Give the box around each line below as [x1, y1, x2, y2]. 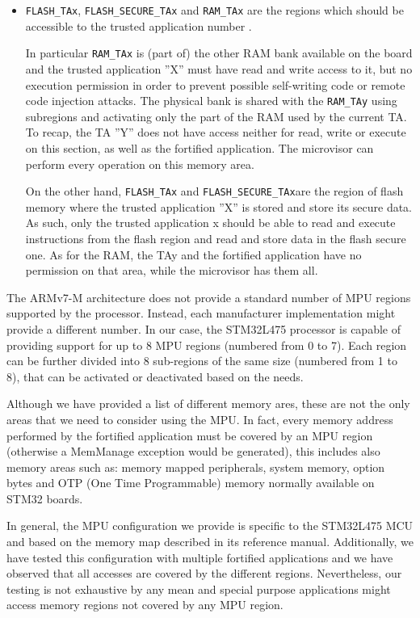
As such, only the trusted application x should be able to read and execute [25, 214, 396, 231]
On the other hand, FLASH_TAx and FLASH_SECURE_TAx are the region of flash [25, 183, 404, 200]
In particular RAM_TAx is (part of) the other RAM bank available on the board [25, 44, 413, 61]
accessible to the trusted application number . [25, 17, 252, 34]
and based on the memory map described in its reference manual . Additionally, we [6, 533, 414, 550]
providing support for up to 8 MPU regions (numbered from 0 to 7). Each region [6, 336, 407, 353]
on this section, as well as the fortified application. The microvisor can [25, 139, 374, 156]
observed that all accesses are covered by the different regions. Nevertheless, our [6, 565, 402, 582]
